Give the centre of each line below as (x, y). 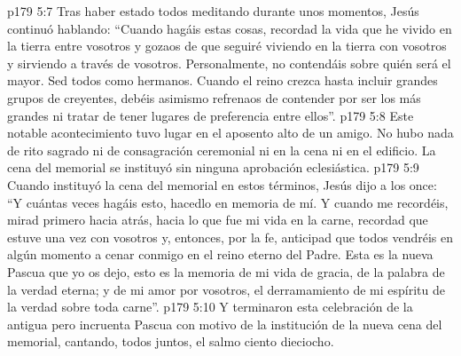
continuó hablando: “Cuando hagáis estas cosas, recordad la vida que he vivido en (230, 28)
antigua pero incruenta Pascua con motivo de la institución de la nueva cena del (225, 324)
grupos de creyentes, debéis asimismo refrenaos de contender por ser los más (214, 97)
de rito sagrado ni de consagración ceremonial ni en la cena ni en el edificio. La (222, 150)
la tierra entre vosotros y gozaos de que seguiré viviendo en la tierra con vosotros (227, 46)
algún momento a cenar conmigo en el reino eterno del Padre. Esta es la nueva (220, 254)
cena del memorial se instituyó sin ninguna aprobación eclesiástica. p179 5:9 (213, 167)
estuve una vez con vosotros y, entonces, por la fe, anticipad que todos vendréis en (230, 237)
